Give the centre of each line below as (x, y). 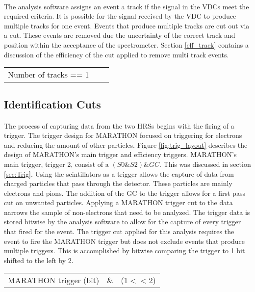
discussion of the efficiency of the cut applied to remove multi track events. (116, 54)
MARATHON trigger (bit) (54, 280)
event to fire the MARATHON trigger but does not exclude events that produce (124, 241)
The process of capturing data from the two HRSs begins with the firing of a (119, 125)
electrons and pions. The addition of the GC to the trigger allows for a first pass (125, 193)
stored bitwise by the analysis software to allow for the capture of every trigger (123, 222)
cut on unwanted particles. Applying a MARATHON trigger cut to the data (118, 202)
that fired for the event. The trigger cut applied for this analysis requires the (119, 231)
